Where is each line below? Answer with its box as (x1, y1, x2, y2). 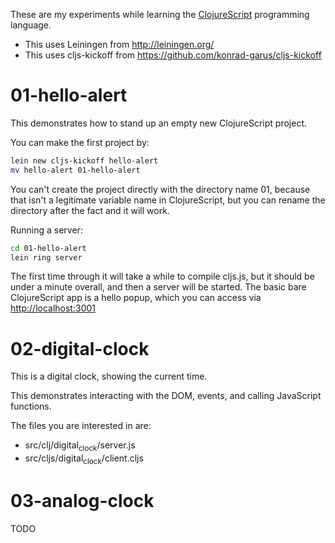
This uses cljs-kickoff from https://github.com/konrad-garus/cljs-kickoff (24, 49, 322, 61)
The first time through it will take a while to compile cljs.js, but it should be (10, 270, 315, 283)
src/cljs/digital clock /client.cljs (24, 452, 144, 466)
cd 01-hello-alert (10, 243, 87, 253)
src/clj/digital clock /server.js (24, 439, 136, 454)
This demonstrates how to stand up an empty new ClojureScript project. (10, 117, 308, 129)
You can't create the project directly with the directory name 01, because (10, 183, 311, 195)
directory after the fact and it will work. (10, 204, 170, 216)
